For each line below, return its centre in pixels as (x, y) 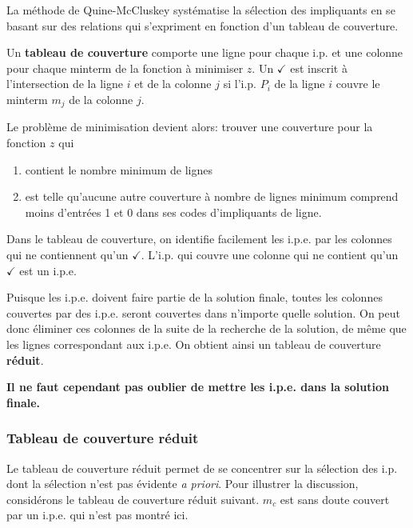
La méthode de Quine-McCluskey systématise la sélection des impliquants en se (201, 10)
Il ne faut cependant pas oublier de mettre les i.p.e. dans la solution (198, 387)
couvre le (358, 84)
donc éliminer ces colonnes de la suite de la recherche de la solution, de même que (206, 328)
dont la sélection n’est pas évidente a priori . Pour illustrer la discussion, (183, 484)
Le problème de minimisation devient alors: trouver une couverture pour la (190, 127)
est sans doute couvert (335, 499)
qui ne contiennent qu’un (68, 254)
